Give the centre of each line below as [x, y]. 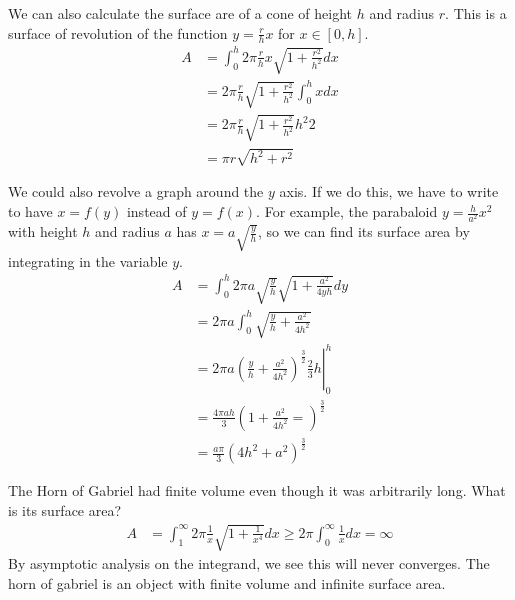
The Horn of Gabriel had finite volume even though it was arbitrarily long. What [257, 490]
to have [30, 211]
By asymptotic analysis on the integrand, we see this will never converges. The [249, 563]
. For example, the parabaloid [347, 211]
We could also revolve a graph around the [136, 191]
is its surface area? [65, 509]
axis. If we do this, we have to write [389, 191]
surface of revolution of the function [118, 32]
